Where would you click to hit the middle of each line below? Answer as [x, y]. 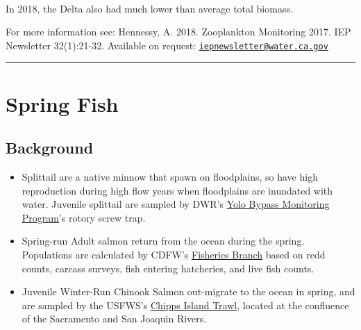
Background [50, 148]
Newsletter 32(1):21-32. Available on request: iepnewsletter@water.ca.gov [167, 45]
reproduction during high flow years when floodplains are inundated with [177, 190]
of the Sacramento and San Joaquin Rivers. [114, 319]
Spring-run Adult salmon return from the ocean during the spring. [163, 241]
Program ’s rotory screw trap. [84, 217]
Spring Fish [62, 103]
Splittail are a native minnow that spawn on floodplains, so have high [170, 177]
